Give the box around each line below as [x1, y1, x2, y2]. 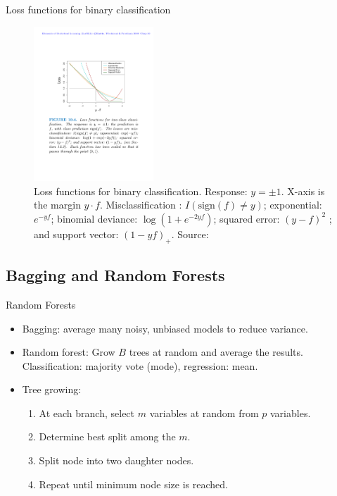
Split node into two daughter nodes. [39, 453, 194, 468]
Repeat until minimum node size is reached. [39, 476, 228, 491]
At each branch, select [39, 405, 135, 420]
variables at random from [149, 405, 259, 420]
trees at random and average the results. [129, 345, 303, 359]
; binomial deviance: [51, 211, 138, 225]
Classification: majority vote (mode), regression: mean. [22, 358, 258, 373]
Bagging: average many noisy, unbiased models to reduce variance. [22, 321, 308, 335]
